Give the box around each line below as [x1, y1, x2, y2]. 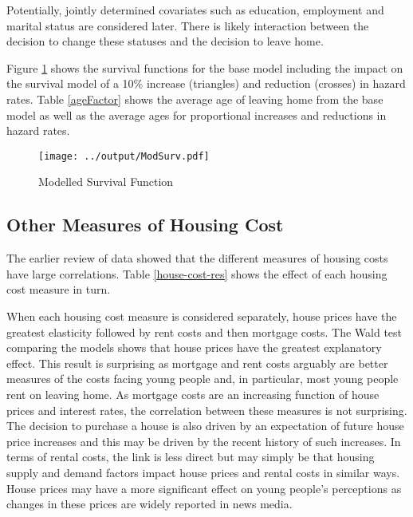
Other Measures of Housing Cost [6, 212, 284, 237]
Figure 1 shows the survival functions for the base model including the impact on [6, 59, 403, 76]
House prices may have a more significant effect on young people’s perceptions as [6, 480, 402, 496]
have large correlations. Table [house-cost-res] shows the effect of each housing [6, 265, 387, 282]
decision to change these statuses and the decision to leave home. [6, 33, 324, 49]
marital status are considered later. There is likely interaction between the [6, 17, 369, 34]
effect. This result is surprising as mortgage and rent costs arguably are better [6, 354, 388, 371]
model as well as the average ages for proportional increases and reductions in [6, 106, 387, 123]
